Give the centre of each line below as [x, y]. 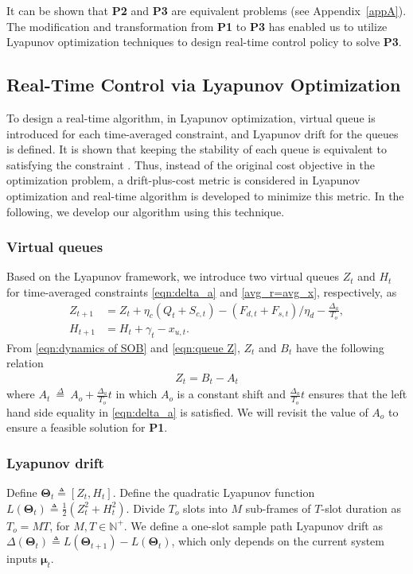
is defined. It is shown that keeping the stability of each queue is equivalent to [197, 149]
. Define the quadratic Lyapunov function [214, 492]
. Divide [146, 508]
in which [136, 394]
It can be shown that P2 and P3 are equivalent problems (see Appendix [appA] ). [206, 10]
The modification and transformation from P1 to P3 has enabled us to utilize [197, 26]
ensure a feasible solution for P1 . [87, 427]
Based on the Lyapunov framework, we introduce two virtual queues [173, 276]
